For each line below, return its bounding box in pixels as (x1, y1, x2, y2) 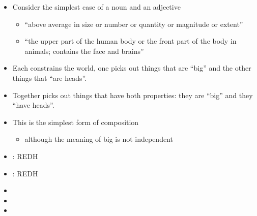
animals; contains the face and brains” (24, 45, 144, 56)
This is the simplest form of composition (12, 116, 139, 127)
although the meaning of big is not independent (24, 134, 173, 144)
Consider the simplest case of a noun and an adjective (12, 2, 181, 12)
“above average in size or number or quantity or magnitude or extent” (24, 18, 243, 29)
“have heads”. (12, 100, 54, 110)
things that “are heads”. (12, 72, 87, 83)
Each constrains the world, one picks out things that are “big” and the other (12, 63, 251, 73)
